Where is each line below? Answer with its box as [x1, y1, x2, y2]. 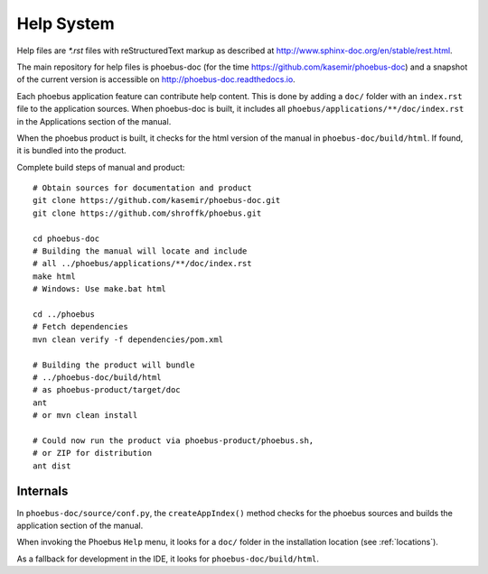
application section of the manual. [16, 520, 144, 531]
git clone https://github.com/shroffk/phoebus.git [33, 208, 262, 218]
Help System [16, 14, 115, 33]
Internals [16, 484, 69, 499]
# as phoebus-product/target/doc [33, 384, 181, 395]
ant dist [33, 460, 71, 471]
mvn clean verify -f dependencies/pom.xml [33, 334, 224, 345]
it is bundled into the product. [16, 145, 127, 156]
